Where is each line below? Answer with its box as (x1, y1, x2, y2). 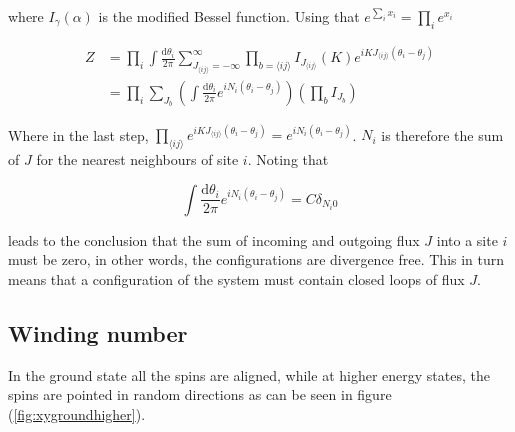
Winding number (8, 317, 188, 348)
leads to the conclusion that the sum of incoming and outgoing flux (8, 229, 420, 250)
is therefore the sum (381, 124, 504, 145)
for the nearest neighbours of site (36, 149, 239, 170)
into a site (436, 229, 498, 250)
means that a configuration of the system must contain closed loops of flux (8, 268, 465, 289)
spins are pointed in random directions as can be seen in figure (8, 384, 392, 405)
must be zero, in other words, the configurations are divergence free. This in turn (8, 249, 505, 270)
